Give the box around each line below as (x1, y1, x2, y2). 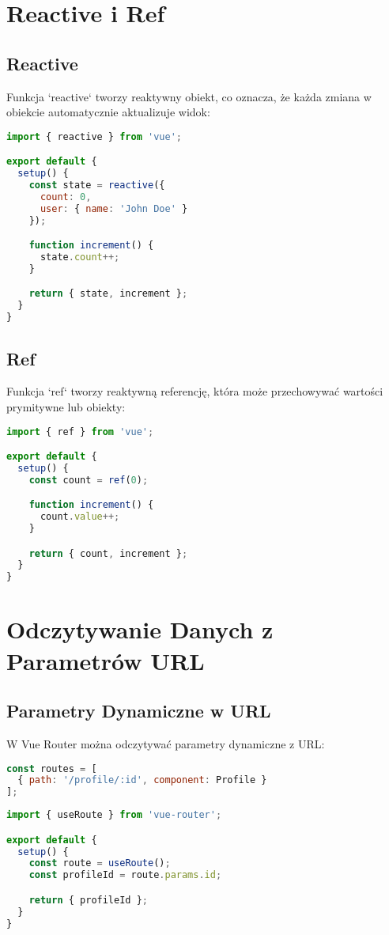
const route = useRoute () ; (28, 857, 171, 869)
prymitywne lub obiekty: (6, 398, 126, 415)
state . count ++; (40, 252, 120, 263)
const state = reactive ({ (28, 180, 165, 191)
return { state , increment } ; (28, 288, 188, 300)
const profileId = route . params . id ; (28, 869, 222, 881)
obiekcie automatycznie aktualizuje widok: (6, 104, 210, 120)
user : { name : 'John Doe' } (40, 203, 188, 214)
